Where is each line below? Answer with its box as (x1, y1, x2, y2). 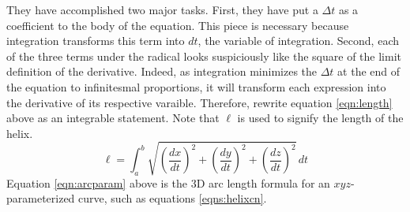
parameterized (6, 190, 75, 206)
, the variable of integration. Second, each (197, 32, 399, 49)
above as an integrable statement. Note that (6, 110, 220, 126)
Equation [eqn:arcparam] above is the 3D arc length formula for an (6, 174, 330, 191)
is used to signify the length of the (237, 110, 404, 126)
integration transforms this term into (6, 32, 185, 49)
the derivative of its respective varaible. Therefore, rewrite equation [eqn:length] (6, 94, 393, 110)
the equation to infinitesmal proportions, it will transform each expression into (6, 78, 386, 95)
